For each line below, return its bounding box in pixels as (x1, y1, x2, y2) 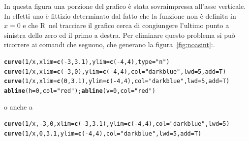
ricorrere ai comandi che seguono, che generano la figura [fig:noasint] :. (4, 39, 215, 50)
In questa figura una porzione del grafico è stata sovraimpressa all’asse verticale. (4, 1, 246, 11)
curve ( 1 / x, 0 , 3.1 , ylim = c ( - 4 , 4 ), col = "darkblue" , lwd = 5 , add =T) (4, 130, 202, 137)
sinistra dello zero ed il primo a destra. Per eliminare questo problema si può (4, 29, 235, 40)
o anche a (4, 101, 32, 112)
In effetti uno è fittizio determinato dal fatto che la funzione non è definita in (4, 10, 236, 21)
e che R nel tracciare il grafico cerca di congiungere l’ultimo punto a (23, 20, 229, 30)
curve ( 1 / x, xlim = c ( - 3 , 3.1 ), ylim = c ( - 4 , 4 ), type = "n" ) (4, 58, 170, 65)
